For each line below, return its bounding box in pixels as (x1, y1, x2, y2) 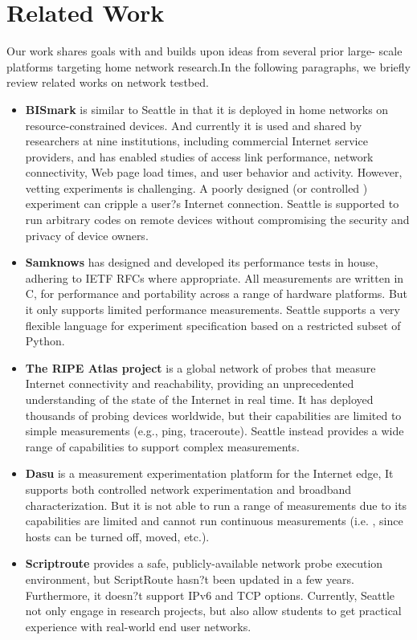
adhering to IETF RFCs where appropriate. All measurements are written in (25, 269, 404, 286)
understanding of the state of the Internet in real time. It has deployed (25, 391, 374, 407)
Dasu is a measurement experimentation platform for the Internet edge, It (25, 465, 394, 482)
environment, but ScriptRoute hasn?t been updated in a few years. (25, 570, 355, 587)
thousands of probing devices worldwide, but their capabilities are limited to (25, 406, 402, 423)
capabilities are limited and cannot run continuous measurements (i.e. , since (25, 512, 403, 529)
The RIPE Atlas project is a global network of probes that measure (25, 359, 376, 376)
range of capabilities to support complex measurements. (25, 438, 300, 455)
